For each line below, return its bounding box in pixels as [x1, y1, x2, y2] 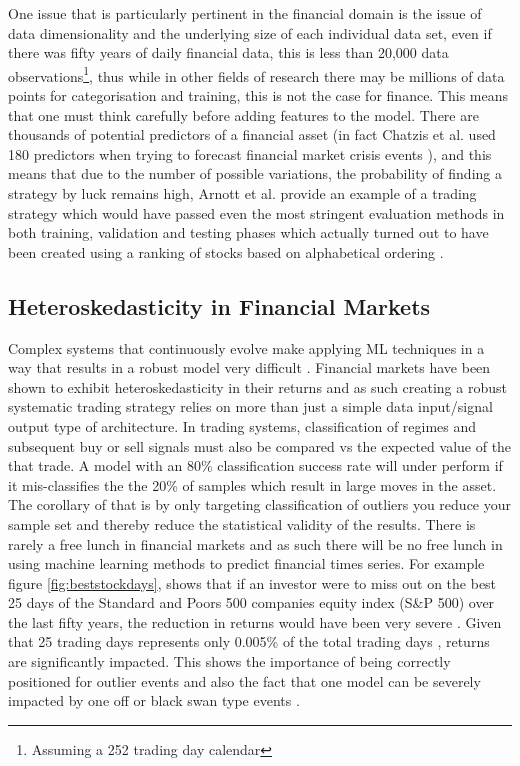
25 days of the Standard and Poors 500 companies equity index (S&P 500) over [8, 592, 495, 613]
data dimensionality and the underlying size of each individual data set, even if [8, 22, 492, 43]
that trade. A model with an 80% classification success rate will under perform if [8, 455, 503, 476]
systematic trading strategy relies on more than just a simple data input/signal [8, 396, 493, 417]
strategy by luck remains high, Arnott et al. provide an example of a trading [8, 183, 477, 203]
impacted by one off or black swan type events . [8, 690, 300, 711]
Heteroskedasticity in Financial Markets [8, 290, 431, 321]
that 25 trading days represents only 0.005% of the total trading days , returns [8, 631, 490, 652]
